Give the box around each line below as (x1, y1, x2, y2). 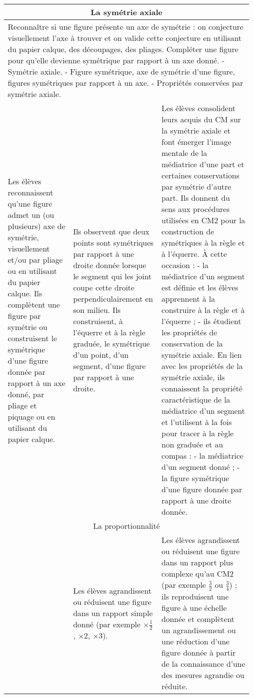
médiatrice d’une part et (162, 158, 244, 170)
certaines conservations (162, 170, 239, 181)
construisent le (8, 332, 57, 344)
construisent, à (73, 315, 123, 327)
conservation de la (162, 338, 223, 349)
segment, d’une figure (73, 360, 146, 371)
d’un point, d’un (73, 349, 129, 360)
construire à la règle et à (162, 304, 245, 315)
